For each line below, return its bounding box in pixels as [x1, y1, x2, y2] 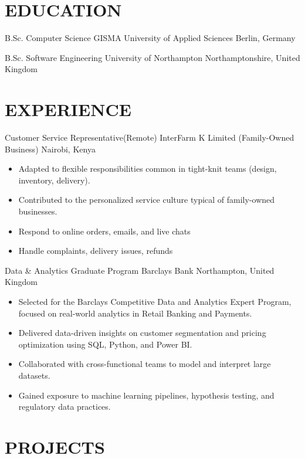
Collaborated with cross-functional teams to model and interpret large [18, 358, 271, 370]
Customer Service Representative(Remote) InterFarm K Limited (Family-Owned [5, 131, 294, 144]
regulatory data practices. [18, 400, 111, 413]
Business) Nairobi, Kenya [5, 142, 96, 155]
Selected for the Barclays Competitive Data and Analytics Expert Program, [18, 295, 292, 307]
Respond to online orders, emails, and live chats [18, 225, 191, 237]
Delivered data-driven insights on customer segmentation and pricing [18, 327, 266, 339]
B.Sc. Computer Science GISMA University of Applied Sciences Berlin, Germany [5, 32, 296, 44]
